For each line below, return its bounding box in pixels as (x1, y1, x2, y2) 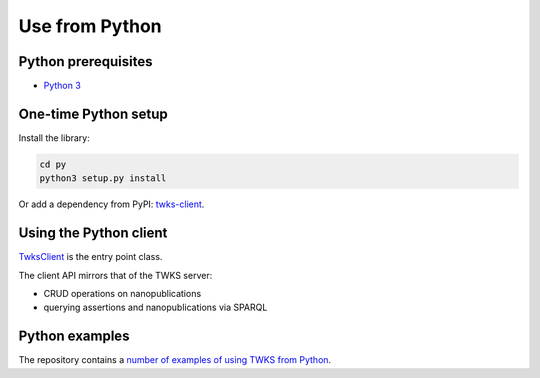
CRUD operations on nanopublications (43, 288, 202, 300)
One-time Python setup (18, 105, 169, 122)
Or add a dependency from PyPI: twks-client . (18, 198, 205, 210)
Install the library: (18, 131, 90, 144)
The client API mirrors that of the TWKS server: (18, 269, 213, 281)
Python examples (18, 328, 130, 345)
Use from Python (18, 15, 162, 37)
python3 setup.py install (39, 173, 167, 184)
